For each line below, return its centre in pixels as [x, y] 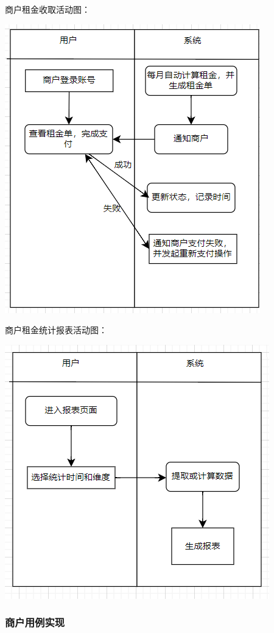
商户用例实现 [35, 622]
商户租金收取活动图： [47, 9]
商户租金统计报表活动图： [56, 330]
